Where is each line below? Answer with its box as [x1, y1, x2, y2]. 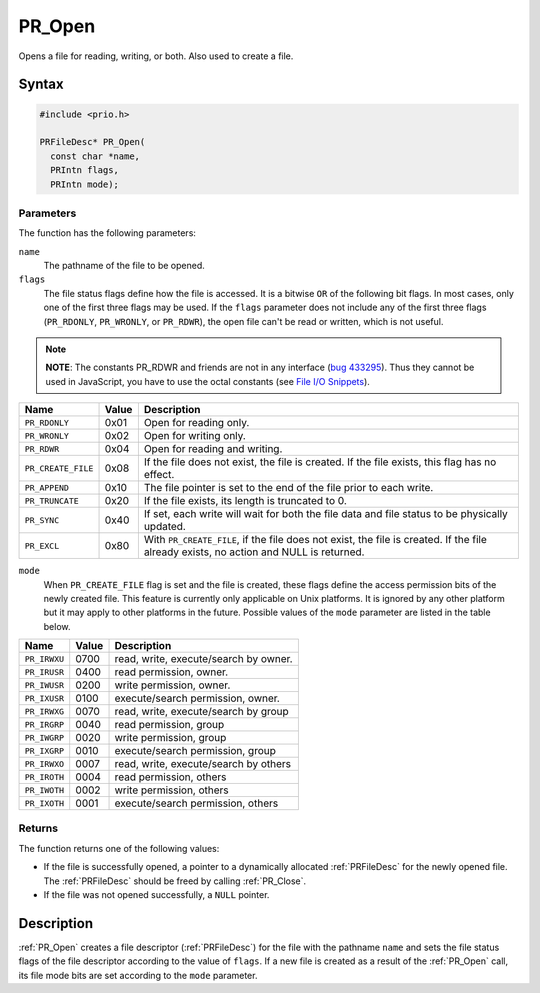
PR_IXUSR [24, 693, 65, 704]
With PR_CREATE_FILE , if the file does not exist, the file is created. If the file [143, 533, 487, 547]
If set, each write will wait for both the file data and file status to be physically [143, 507, 509, 521]
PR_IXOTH [24, 798, 65, 809]
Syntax [18, 76, 64, 93]
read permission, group [114, 718, 225, 732]
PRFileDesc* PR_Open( [39, 136, 146, 148]
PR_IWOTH [24, 785, 65, 795]
